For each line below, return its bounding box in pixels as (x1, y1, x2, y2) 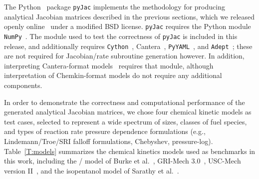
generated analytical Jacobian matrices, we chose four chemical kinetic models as (4, 106, 252, 117)
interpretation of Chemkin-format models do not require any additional (4, 70, 222, 80)
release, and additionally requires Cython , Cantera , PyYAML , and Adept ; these (4, 40, 253, 51)
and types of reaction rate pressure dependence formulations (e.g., (4, 126, 206, 136)
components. (4, 80, 42, 90)
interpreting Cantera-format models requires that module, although (4, 60, 214, 70)
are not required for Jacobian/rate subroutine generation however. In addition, (4, 50, 245, 61)
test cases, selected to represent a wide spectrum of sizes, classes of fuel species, (4, 116, 247, 126)
